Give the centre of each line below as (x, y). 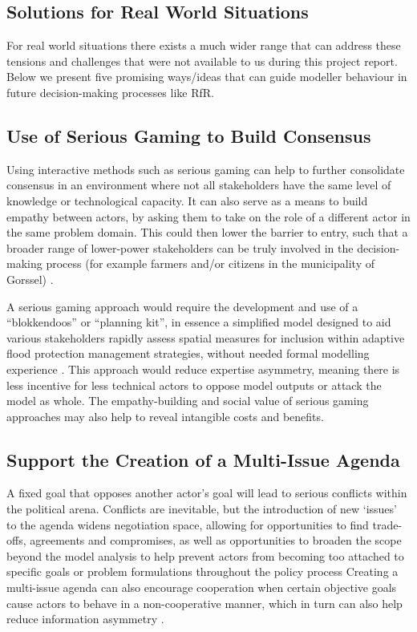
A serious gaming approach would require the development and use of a (182, 306)
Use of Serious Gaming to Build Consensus (189, 135)
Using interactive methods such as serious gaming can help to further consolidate (206, 169)
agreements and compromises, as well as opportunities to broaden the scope (216, 540)
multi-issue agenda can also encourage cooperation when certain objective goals (202, 587)
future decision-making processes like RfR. (110, 92)
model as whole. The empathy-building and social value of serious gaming (188, 401)
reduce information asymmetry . (85, 619)
